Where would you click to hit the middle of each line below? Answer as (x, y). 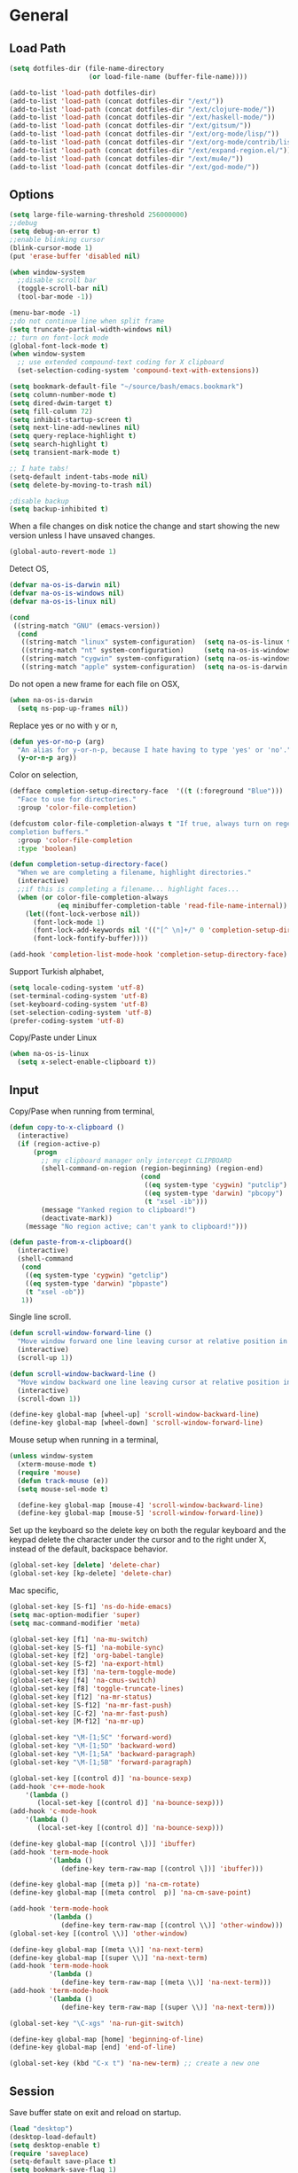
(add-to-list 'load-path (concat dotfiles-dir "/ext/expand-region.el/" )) (150, 150)
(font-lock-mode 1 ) (68, 922)
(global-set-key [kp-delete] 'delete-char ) (91, 1574)
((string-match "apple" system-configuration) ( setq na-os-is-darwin (154, 667)
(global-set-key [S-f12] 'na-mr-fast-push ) (91, 1705)
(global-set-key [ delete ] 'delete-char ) (85, 1566)
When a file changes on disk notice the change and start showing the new (145, 526)
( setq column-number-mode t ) (63, 395)
